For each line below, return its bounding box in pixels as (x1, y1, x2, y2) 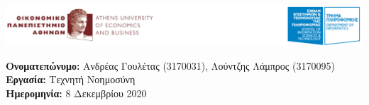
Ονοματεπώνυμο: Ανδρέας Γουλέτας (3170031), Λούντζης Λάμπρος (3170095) (6, 58, 335, 73)
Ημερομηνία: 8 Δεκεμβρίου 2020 (6, 85, 147, 100)
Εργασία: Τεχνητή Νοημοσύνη (6, 72, 136, 87)
